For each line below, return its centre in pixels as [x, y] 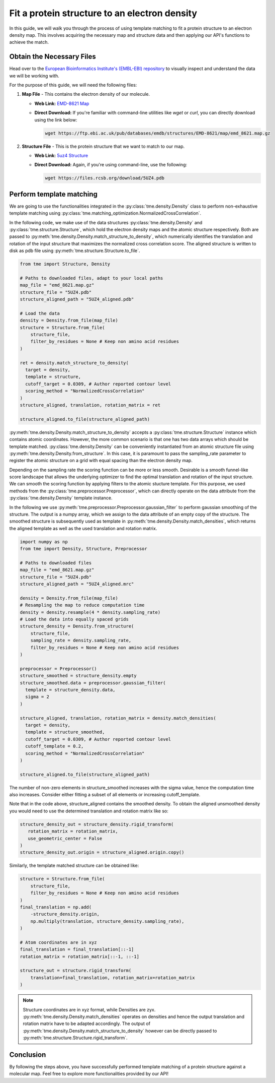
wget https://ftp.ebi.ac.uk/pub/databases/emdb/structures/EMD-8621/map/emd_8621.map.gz [158, 133]
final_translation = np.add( [56, 907]
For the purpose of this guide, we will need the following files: [73, 85]
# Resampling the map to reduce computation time [82, 605]
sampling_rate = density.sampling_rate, [81, 641]
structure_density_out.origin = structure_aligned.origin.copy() [102, 852]
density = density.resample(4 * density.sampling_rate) [90, 612]
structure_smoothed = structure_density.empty [78, 676]
